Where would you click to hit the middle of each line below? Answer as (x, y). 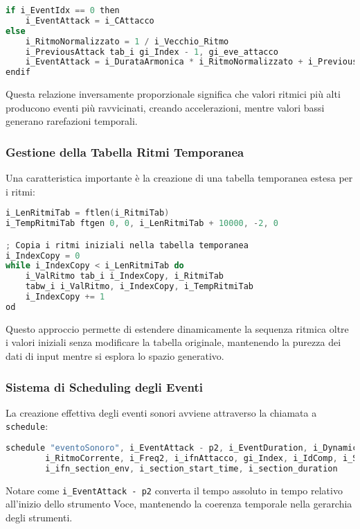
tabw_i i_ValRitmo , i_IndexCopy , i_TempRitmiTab (139, 287)
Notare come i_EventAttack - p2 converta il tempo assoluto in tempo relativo (174, 490)
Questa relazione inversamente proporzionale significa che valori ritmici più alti (173, 94)
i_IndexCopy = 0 (43, 255)
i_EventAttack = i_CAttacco (90, 20)
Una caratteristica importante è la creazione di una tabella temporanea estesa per (179, 178)
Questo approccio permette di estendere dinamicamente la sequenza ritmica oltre (177, 328)
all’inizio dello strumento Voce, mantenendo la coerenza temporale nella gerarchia (179, 504)
